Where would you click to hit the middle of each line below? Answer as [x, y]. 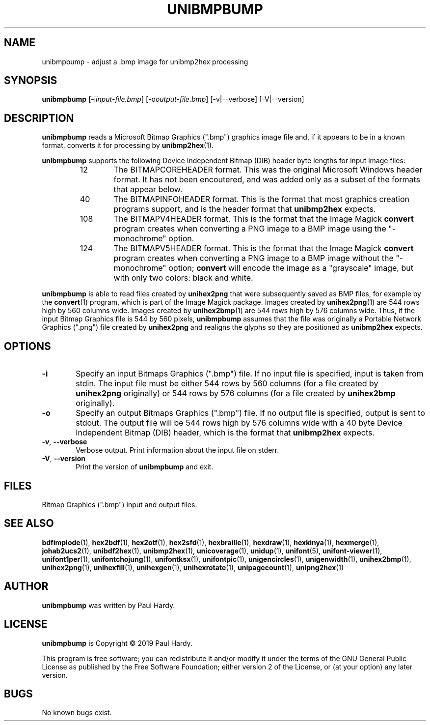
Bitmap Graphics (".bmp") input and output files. [120, 504]
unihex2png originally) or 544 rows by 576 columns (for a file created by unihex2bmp [236, 393]
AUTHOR [26, 586]
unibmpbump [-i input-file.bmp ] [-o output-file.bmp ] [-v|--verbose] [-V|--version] [173, 99]
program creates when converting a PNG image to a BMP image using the [250, 229]
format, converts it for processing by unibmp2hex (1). [128, 145]
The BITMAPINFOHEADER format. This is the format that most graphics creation [261, 199]
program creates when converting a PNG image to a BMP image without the [254, 258]
